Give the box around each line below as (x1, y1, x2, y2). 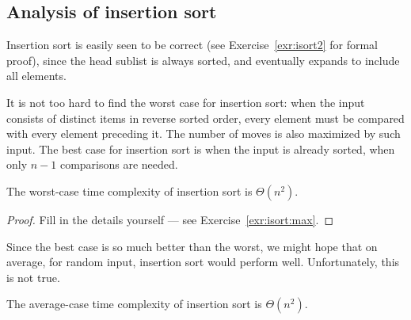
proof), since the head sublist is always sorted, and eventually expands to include (6, 51, 400, 68)
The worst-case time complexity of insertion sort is (6, 182, 253, 199)
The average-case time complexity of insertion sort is (6, 295, 262, 312)
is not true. (6, 269, 60, 285)
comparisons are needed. (59, 156, 178, 173)
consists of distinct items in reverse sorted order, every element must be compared (6, 109, 405, 126)
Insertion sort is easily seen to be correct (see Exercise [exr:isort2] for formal (6, 36, 378, 53)
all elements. (6, 67, 67, 84)
